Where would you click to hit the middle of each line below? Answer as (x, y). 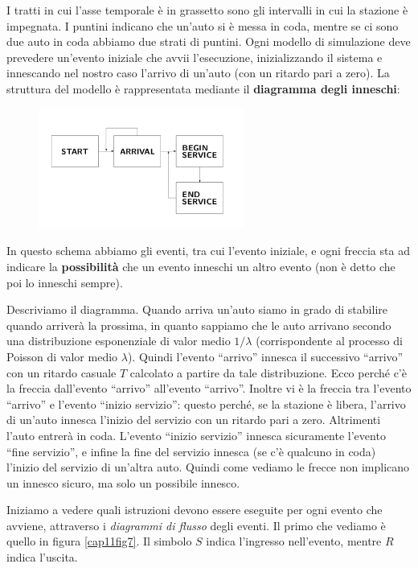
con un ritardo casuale (61, 372)
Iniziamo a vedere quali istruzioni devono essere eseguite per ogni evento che (195, 510)
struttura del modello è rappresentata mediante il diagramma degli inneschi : (203, 88)
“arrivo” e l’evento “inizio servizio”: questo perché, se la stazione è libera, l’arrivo (206, 403)
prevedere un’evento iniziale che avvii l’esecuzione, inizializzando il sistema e (195, 57)
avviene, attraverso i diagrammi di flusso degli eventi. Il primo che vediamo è (196, 525)
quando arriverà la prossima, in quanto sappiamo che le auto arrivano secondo (199, 325)
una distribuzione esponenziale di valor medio (119, 341)
